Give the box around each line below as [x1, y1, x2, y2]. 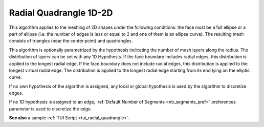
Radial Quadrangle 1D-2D [9, 7, 113, 18]
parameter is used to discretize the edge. [9, 106, 92, 112]
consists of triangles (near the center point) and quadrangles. [9, 38, 133, 44]
